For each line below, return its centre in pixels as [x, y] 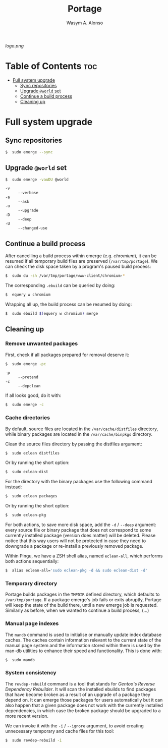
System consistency [31, 673]
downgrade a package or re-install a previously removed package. [74, 546]
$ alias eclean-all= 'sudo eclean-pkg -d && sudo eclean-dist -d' [76, 570]
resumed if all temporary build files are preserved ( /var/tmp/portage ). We [81, 261]
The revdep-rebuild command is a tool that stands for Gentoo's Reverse [80, 683]
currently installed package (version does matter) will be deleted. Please [80, 536]
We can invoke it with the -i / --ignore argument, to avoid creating [74, 726]
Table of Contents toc [51, 66]
